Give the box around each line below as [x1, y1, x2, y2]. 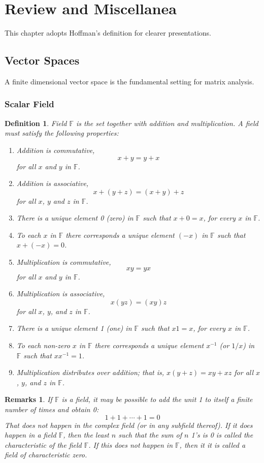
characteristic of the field [5, 439, 82, 450]
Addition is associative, [16, 178, 89, 189]
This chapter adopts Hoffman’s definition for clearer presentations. [5, 27, 211, 38]
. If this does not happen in [88, 439, 173, 450]
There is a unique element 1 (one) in [16, 323, 132, 333]
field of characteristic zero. [5, 449, 87, 460]
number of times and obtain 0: [5, 404, 99, 415]
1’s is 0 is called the [191, 429, 253, 440]
